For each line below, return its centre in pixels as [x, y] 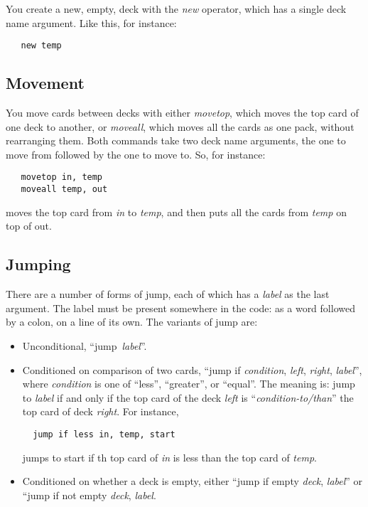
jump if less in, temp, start [104, 434]
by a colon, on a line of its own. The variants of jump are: [132, 322]
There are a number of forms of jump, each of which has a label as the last [168, 294]
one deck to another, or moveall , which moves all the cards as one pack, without [180, 126]
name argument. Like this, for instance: [91, 22]
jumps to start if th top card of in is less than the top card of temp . [169, 457]
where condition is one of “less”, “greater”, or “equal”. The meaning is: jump [189, 384]
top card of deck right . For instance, [101, 411]
